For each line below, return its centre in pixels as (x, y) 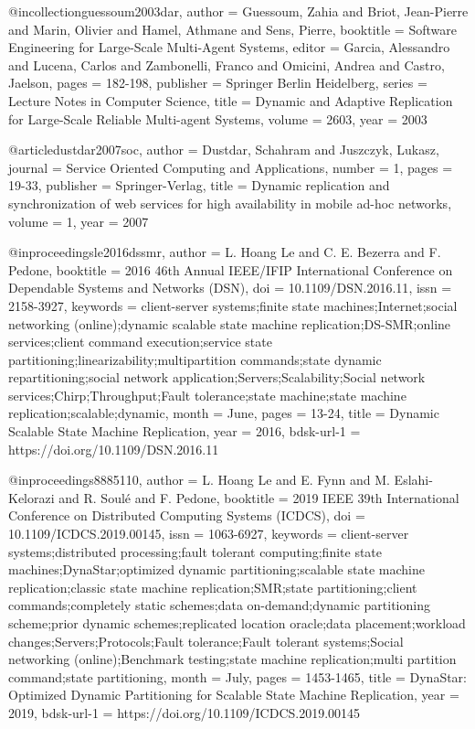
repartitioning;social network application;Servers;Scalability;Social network (217, 377)
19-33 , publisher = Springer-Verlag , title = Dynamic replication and (199, 185)
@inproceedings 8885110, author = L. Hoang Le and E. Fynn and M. (199, 480)
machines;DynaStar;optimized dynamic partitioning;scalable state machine (216, 569)
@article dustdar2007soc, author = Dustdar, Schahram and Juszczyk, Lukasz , (224, 150)
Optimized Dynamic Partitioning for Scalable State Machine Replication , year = (234, 695)
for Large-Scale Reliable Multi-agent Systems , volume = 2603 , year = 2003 (218, 118)
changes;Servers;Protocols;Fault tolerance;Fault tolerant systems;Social (206, 641)
